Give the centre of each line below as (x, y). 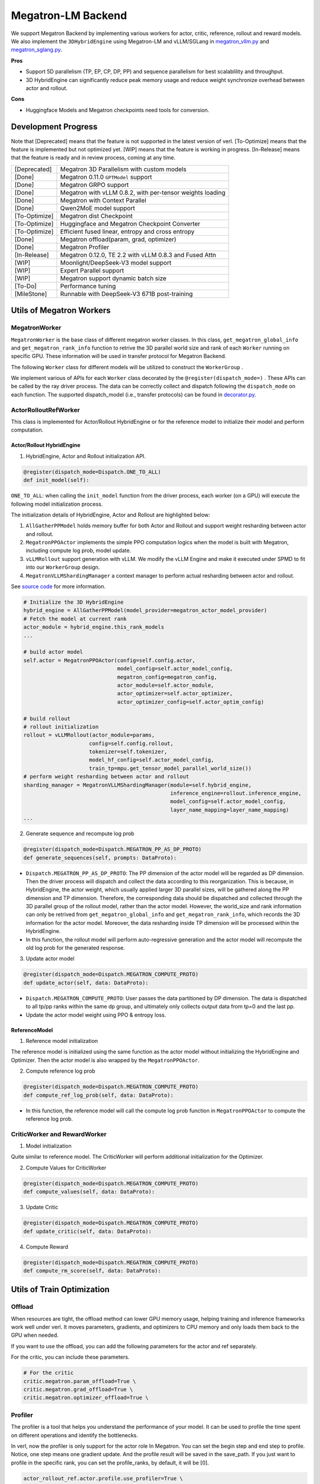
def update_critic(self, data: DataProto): (88, 1231)
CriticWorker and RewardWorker (59, 1134)
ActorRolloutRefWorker (45, 410)
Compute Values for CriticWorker (66, 1168)
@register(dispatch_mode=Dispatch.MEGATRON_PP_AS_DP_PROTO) (113, 849)
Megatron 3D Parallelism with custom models (123, 169)
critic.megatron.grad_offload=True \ (78, 1389)
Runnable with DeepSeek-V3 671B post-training (127, 294)
